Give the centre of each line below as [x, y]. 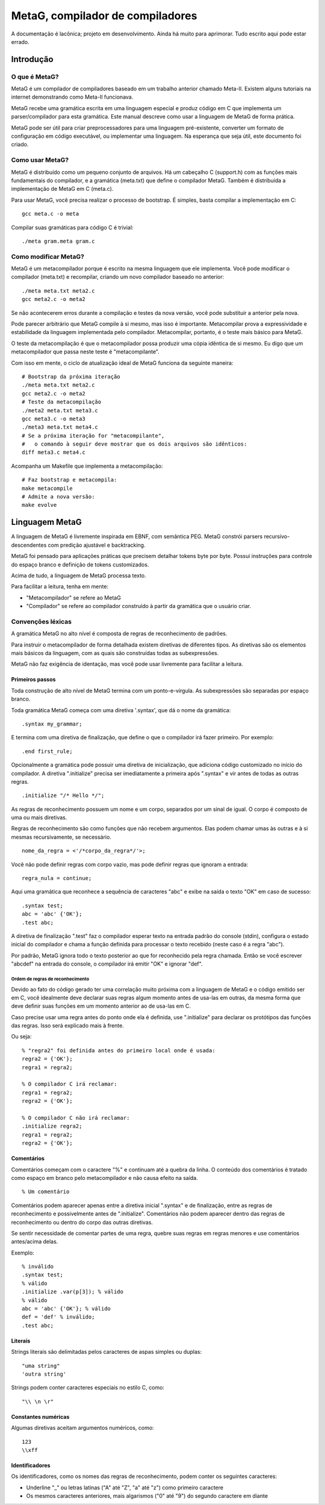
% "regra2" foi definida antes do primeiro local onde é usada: [119, 1050]
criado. [20, 144]
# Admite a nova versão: [58, 497]
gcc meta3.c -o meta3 [54, 419]
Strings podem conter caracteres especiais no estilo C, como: [88, 1388]
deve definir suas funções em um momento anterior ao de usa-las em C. [101, 1006]
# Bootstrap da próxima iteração [71, 377]
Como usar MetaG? [40, 160]
